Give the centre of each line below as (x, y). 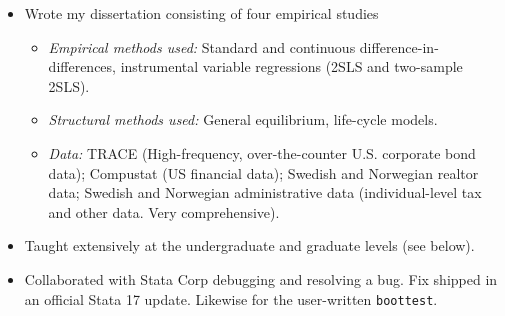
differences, (82, 66)
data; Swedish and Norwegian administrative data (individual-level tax (265, 192)
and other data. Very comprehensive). (164, 211)
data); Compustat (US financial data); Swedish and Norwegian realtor (263, 172)
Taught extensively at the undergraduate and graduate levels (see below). (249, 245)
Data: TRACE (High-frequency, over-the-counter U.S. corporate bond (262, 152)
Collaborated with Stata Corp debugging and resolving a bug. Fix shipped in (261, 278)
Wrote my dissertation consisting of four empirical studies (201, 13)
